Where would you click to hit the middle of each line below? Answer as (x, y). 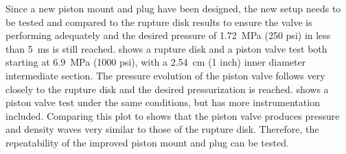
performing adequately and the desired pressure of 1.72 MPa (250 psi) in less (168, 35)
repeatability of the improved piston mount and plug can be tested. (147, 142)
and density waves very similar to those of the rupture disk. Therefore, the (162, 129)
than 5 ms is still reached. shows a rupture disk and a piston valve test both (166, 48)
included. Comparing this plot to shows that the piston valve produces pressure (173, 115)
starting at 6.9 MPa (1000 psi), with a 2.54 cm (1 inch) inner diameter (156, 62)
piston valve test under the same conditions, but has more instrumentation (163, 102)
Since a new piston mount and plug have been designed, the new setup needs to (173, 8)
